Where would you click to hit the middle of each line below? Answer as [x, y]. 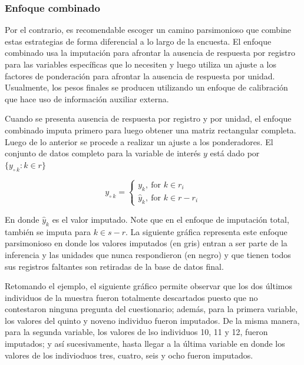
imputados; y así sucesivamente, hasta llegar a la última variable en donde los [145, 344]
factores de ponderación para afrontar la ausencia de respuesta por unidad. [140, 76]
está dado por [235, 153]
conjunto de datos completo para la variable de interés [103, 153]
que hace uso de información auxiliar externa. [87, 98]
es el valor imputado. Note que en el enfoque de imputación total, [171, 219]
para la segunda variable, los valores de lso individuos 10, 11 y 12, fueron [136, 332]
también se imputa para [48, 231]
